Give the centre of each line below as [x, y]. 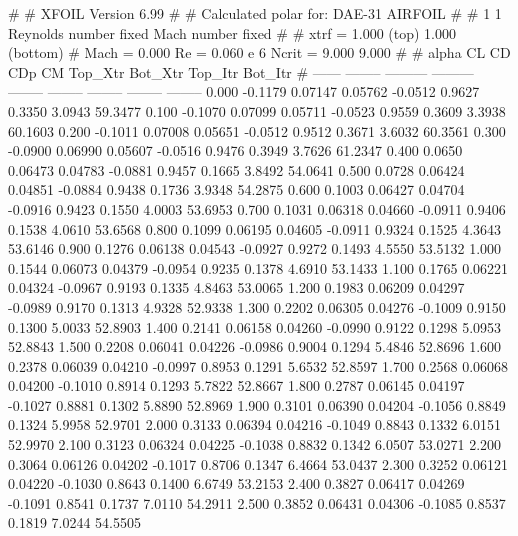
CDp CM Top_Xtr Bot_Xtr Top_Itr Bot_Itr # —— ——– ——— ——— [241, 71]
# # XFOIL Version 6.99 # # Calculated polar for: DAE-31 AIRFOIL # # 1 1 [255, 13]
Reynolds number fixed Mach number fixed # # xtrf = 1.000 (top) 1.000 [232, 32]
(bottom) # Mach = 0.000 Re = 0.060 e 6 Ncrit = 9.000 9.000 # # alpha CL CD [259, 52]
